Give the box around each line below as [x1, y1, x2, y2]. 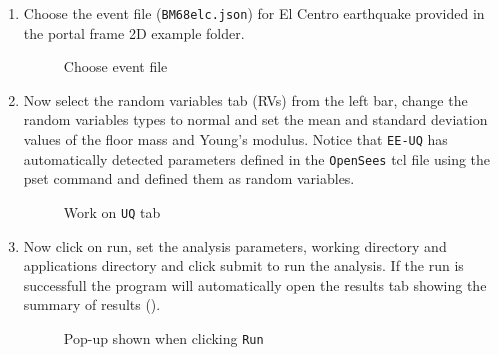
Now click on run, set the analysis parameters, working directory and [23, 235, 447, 256]
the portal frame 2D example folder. [23, 22, 245, 43]
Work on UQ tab [63, 201, 161, 222]
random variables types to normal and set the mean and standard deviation [23, 109, 488, 130]
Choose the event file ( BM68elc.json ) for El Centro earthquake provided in [23, 3, 485, 23]
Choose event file [63, 56, 168, 77]
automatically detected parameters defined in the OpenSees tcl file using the [23, 148, 491, 169]
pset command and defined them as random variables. [23, 168, 355, 189]
